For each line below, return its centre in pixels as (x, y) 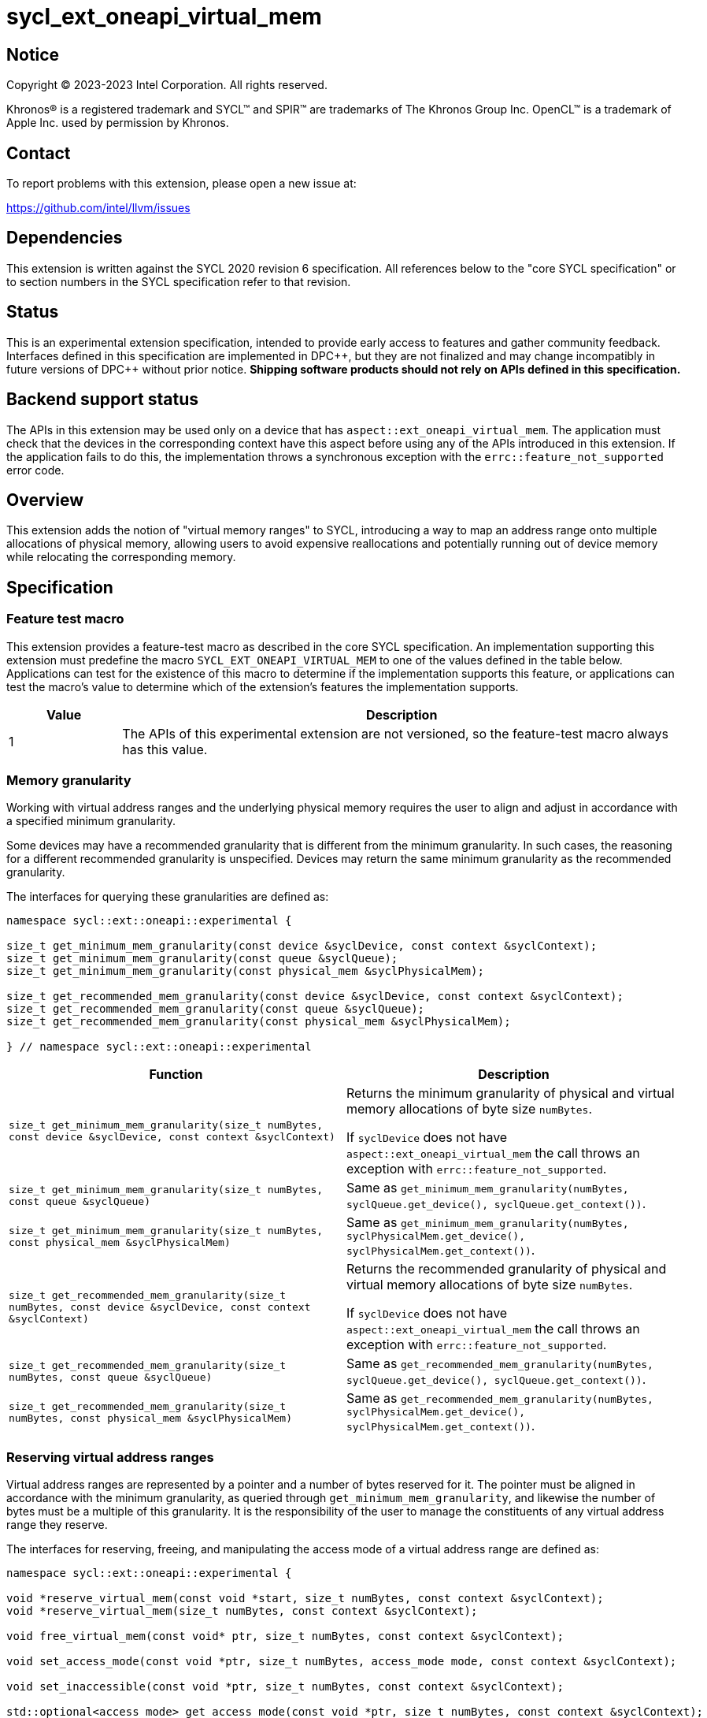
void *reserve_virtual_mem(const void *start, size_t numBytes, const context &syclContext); (305, 1599)
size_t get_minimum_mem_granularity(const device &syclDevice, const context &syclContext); (302, 946)
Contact (39, 153)
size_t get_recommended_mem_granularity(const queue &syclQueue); (216, 1009)
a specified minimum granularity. (91, 821)
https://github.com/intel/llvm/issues (98, 208)
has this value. (165, 749)
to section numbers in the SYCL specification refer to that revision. (179, 281)
